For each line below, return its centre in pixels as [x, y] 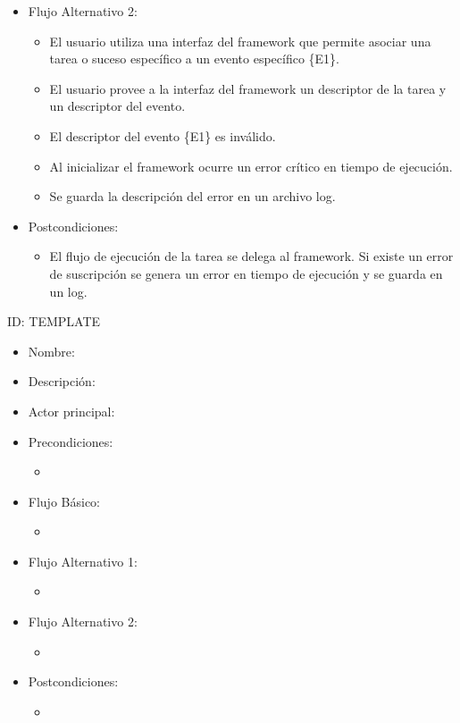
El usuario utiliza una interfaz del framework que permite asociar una [240, 41]
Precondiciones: [71, 441]
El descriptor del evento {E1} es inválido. [163, 135]
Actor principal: [71, 411]
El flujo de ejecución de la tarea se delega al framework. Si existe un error [251, 256]
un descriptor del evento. [117, 106]
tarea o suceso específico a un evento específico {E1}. [195, 59]
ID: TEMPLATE [54, 321]
